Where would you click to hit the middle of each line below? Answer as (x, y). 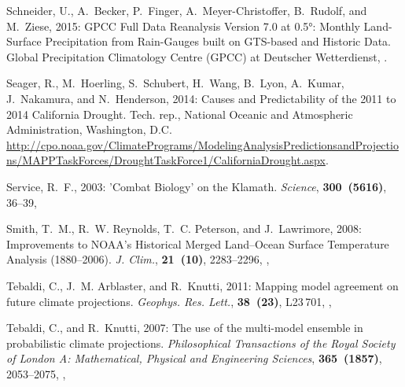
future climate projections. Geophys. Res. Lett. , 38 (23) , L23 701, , (169, 301)
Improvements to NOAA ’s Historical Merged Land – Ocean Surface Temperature (198, 243)
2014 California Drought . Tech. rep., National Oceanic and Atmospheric (180, 114)
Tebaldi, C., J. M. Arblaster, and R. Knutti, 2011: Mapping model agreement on (202, 285)
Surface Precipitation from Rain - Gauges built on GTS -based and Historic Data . (199, 41)
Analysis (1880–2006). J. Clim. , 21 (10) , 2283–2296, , (138, 259)
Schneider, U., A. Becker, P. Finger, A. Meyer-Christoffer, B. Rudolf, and (187, 10)
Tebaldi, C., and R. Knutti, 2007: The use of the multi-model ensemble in (185, 328)
